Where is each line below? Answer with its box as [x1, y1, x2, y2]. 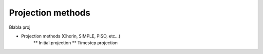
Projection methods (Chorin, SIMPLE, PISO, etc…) [21, 33, 121, 39]
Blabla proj [9, 24, 31, 30]
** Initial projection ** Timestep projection [33, 40, 118, 46]
